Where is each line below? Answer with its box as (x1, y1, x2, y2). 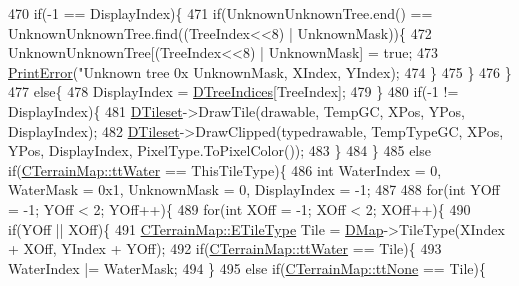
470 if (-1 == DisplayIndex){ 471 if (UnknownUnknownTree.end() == (8, 3, 433, 23)
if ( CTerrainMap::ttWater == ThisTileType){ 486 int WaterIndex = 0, (8, 159, 442, 180)
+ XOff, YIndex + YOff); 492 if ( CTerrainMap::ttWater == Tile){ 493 (8, 238, 442, 259)
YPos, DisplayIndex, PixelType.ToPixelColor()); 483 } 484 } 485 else (8, 140, 431, 161)
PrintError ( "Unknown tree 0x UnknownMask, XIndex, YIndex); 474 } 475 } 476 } (8, 61, 512, 82)
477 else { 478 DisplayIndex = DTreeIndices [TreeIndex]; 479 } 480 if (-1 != (8, 81, 459, 102)
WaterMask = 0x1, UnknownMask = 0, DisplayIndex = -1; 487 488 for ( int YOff (8, 179, 500, 200)
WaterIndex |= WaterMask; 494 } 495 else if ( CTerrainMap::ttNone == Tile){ (8, 257, 486, 278)
